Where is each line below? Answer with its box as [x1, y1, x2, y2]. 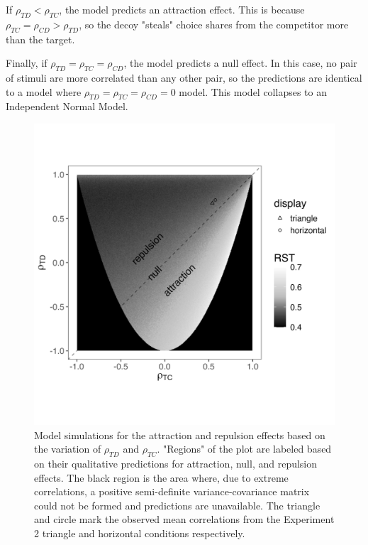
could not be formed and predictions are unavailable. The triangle [34, 497, 320, 512]
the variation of [34, 441, 101, 456]
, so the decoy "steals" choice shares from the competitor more [79, 16, 349, 31]
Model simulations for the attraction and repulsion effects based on [34, 427, 325, 442]
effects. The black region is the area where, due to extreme [34, 470, 289, 485]
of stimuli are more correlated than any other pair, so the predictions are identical [6, 70, 362, 85]
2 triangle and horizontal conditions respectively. [34, 525, 245, 540]
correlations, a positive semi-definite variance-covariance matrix [34, 484, 310, 499]
